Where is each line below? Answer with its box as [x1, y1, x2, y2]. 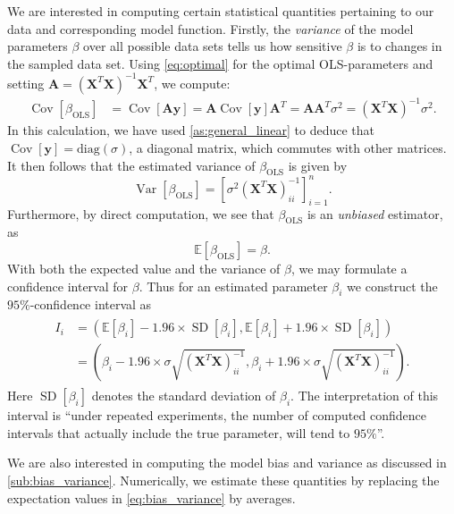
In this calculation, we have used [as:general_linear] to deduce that [7, 121, 374, 139]
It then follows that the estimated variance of [7, 156, 256, 174]
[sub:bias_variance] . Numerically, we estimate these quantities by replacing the [7, 470, 440, 489]
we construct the [347, 276, 438, 295]
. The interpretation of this [290, 386, 439, 405]
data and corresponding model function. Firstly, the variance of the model [7, 19, 414, 38]
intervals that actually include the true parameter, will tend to [7, 423, 350, 442]
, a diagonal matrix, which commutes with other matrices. [129, 139, 447, 156]
